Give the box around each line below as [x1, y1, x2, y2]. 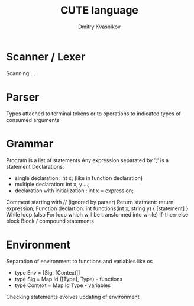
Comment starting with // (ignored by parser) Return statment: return [6, 198, 174, 205]
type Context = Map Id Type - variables [14, 282, 111, 289]
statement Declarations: [6, 163, 64, 170]
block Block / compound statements [6, 217, 95, 224]
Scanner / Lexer [6, 50, 86, 63]
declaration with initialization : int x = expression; [14, 187, 134, 194]
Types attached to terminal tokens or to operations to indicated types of [6, 110, 182, 117]
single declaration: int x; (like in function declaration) [14, 174, 143, 181]
